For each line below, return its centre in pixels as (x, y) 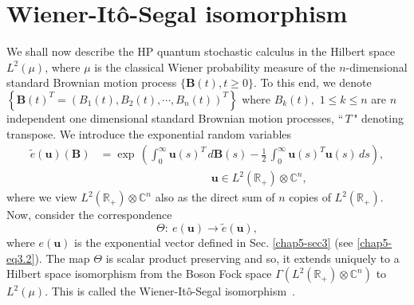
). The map (62, 258)
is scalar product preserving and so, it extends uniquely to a (252, 258)
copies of (310, 197)
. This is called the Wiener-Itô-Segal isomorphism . (170, 291)
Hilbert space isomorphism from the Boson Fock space (139, 274)
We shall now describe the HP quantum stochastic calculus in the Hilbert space (201, 51)
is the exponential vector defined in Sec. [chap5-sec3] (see (214, 242)
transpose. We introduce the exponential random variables (149, 133)
